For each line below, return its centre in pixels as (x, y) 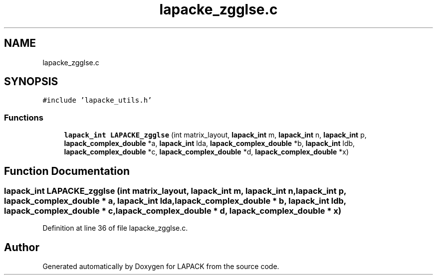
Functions (24, 117)
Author (22, 247)
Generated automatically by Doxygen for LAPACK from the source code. (161, 267)
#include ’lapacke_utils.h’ (97, 100)
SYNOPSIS (31, 82)
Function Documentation (67, 171)
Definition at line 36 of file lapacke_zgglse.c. (115, 228)
